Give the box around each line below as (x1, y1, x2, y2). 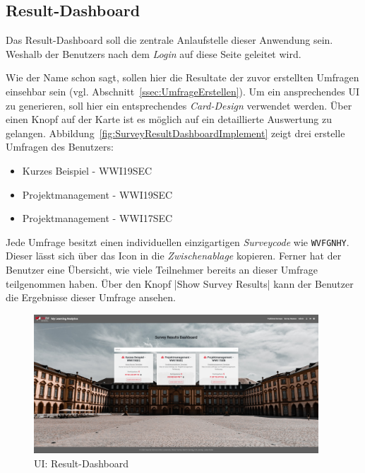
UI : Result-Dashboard (34, 456, 128, 471)
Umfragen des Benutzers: (6, 139, 114, 154)
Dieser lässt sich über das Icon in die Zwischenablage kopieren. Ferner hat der (6, 248, 342, 263)
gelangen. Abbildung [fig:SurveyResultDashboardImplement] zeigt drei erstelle (6, 125, 345, 140)
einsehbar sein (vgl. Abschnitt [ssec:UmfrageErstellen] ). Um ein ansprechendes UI (6, 83, 360, 98)
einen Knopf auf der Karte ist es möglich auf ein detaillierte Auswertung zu (6, 112, 332, 127)
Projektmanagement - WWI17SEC (22, 211, 173, 226)
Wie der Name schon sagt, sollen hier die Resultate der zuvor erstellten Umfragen (6, 70, 359, 85)
